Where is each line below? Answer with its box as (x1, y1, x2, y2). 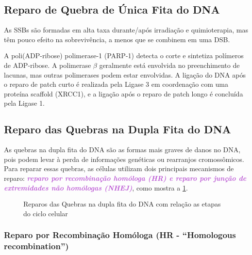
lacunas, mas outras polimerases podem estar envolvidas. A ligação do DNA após (4, 69, 246, 80)
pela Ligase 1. (4, 98, 45, 108)
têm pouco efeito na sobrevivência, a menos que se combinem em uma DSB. (4, 34, 230, 44)
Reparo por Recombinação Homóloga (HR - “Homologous (4, 229, 236, 241)
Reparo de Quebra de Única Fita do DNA (4, 2, 220, 17)
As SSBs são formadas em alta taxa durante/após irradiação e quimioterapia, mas (4, 25, 248, 35)
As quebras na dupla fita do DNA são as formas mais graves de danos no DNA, (4, 144, 241, 155)
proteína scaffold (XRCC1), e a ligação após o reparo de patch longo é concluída (4, 88, 243, 98)
